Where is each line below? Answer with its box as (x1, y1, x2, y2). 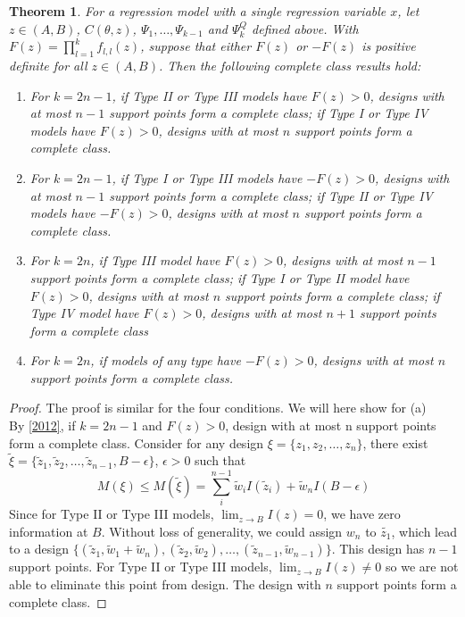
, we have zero (323, 504, 401, 523)
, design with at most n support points (225, 416, 436, 435)
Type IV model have (29, 304, 139, 322)
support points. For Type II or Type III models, (9, 557, 272, 576)
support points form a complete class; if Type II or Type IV (109, 186, 433, 204)
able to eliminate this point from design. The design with (9, 574, 321, 593)
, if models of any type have (90, 351, 241, 370)
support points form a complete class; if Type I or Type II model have (29, 268, 410, 287)
